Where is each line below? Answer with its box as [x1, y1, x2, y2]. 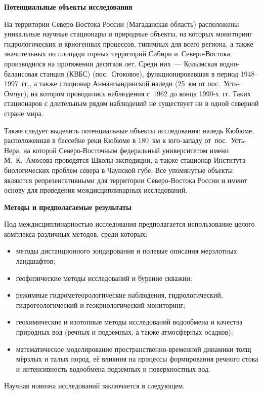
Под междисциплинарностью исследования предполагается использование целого [4, 219, 255, 229]
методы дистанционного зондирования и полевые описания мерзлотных [16, 245, 237, 256]
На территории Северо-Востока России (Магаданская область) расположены [4, 18, 239, 29]
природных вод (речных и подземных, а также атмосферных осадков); [16, 327, 233, 337]
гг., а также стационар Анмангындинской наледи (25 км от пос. [21, 78, 221, 89]
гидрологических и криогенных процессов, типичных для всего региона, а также [4, 38, 253, 49]
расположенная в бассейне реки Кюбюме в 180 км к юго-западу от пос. [4, 135, 228, 146]
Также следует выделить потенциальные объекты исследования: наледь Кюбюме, [4, 125, 254, 135]
